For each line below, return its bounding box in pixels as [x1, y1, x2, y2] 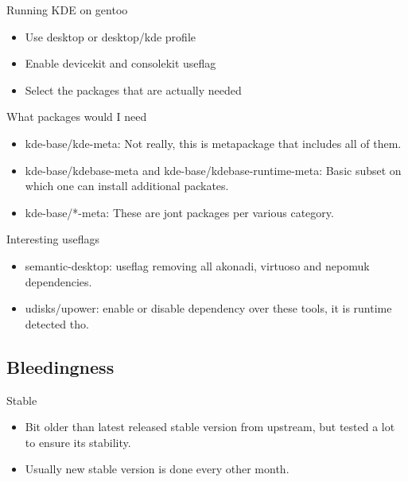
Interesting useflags [6, 231, 99, 247]
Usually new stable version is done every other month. [25, 461, 289, 477]
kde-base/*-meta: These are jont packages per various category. [25, 204, 334, 220]
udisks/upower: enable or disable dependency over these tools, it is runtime [25, 300, 392, 317]
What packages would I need [6, 108, 147, 125]
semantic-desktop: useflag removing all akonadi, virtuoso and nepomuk [25, 257, 370, 274]
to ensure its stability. [25, 433, 131, 450]
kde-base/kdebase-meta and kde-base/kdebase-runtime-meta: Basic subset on [25, 161, 402, 178]
